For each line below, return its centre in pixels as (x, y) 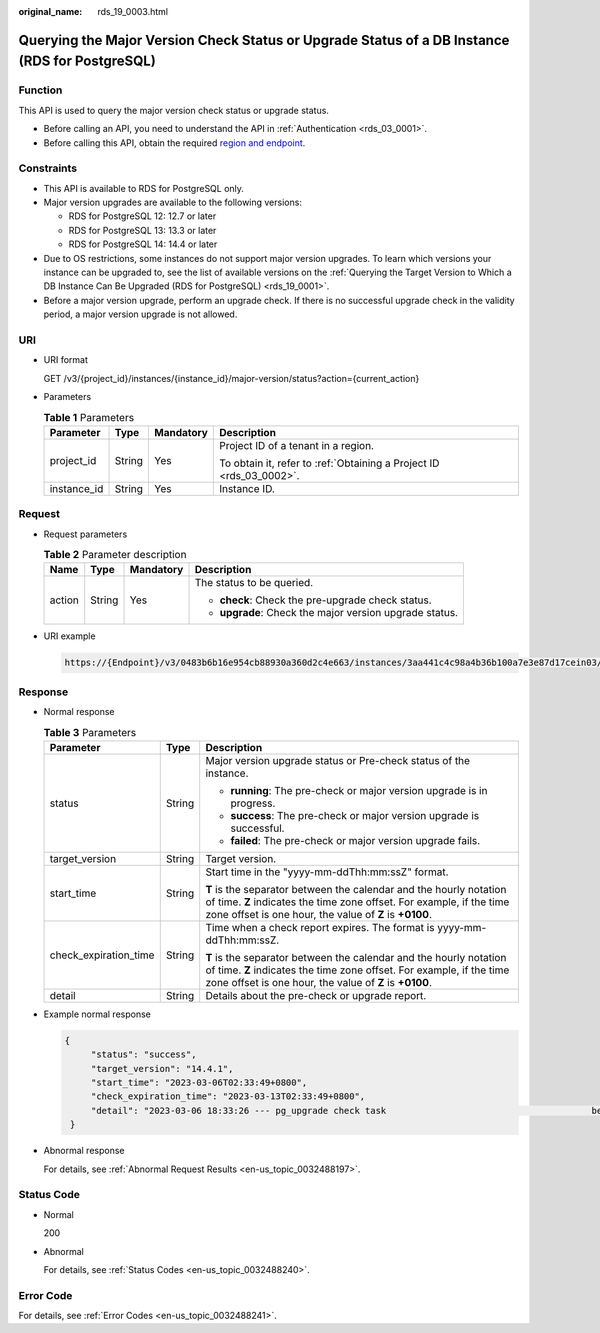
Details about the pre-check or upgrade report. (316, 995)
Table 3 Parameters (90, 732)
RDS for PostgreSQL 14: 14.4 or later (143, 244)
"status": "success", (143, 1054)
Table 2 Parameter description (115, 555)
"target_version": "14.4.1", (162, 1068)
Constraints (48, 168)
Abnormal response (84, 1151)
